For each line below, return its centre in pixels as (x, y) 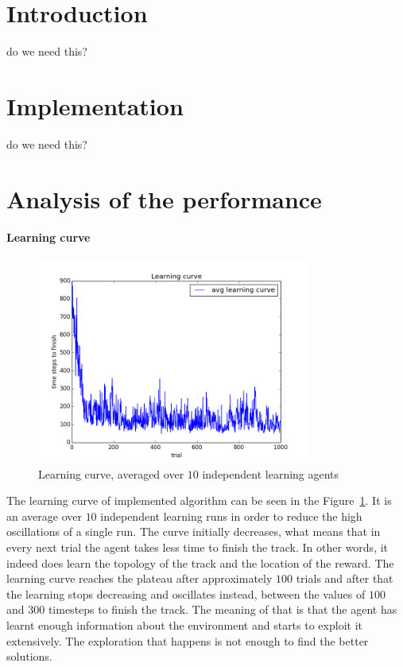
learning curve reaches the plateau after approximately (139, 578)
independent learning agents (271, 473)
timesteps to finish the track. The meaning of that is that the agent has (223, 609)
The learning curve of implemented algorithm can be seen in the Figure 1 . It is (199, 500)
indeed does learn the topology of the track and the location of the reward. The (200, 562)
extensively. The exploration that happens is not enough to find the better (188, 640)
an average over (44, 516)
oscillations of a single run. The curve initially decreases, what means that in (194, 531)
